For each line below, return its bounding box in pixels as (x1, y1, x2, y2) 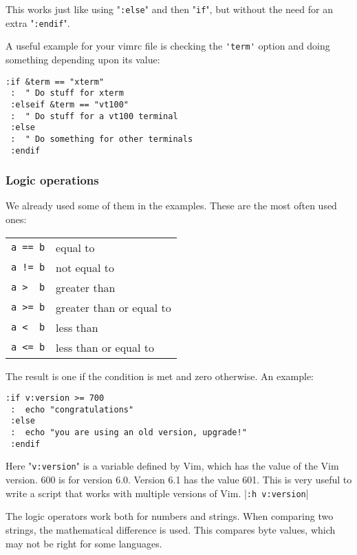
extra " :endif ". (6, 15, 70, 30)
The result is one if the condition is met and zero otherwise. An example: (6, 368, 314, 383)
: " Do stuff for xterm (10, 88, 124, 98)
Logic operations (6, 171, 99, 189)
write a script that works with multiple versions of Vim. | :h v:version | (6, 485, 309, 500)
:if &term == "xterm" (6, 76, 105, 87)
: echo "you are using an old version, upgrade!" (10, 428, 247, 438)
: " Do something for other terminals (10, 134, 193, 144)
